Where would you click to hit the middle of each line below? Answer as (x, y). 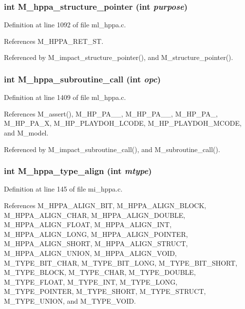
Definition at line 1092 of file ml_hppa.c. (65, 25)
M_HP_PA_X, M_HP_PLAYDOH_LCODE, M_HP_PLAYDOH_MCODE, (123, 123)
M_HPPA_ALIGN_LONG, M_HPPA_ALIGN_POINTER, (96, 234)
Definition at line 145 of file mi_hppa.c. (63, 189)
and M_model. (26, 133)
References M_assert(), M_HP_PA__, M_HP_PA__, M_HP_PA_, (111, 113)
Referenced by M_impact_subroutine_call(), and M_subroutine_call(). (112, 149)
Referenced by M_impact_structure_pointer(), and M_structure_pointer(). (119, 57)
